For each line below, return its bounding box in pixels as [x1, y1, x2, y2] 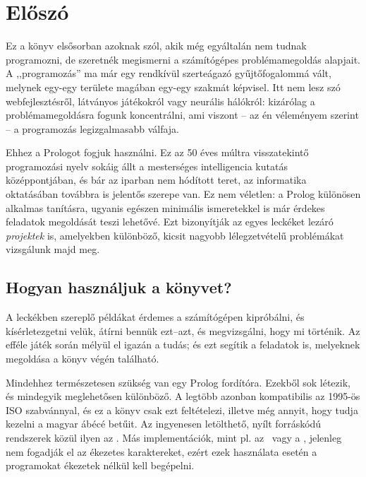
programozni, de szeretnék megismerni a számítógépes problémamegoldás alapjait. [6, 52, 360, 66]
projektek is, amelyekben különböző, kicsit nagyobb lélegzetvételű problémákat [6, 228, 344, 242]
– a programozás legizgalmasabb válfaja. [6, 121, 180, 136]
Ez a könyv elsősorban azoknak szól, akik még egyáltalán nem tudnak [6, 38, 307, 53]
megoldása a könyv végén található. [6, 351, 159, 366]
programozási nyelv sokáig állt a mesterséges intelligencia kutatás [6, 158, 288, 173]
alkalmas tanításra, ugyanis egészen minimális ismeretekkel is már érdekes [6, 200, 325, 215]
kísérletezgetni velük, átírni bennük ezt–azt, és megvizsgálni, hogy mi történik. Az [6, 323, 360, 338]
